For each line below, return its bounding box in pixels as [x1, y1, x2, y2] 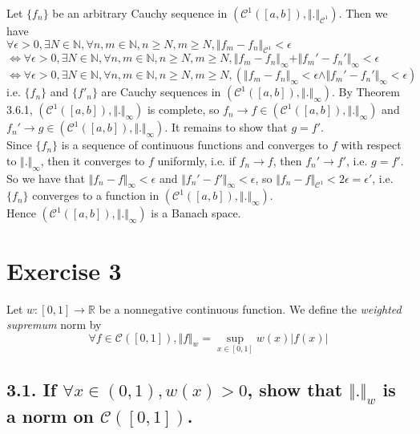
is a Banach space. [151, 205, 241, 221]
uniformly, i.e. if [157, 152, 236, 168]
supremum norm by [6, 316, 102, 333]
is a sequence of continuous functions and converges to [61, 136, 329, 153]
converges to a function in [32, 187, 160, 204]
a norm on [6, 404, 94, 428]
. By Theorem [331, 83, 400, 100]
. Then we [338, 5, 388, 21]
